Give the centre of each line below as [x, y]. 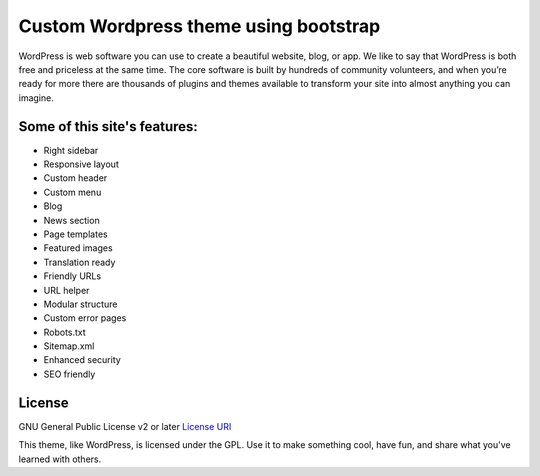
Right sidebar [71, 150]
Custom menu [72, 192]
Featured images [78, 248]
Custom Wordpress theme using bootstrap [199, 26]
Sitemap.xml [69, 346]
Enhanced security [82, 360]
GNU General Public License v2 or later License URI [125, 426]
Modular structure [80, 304]
